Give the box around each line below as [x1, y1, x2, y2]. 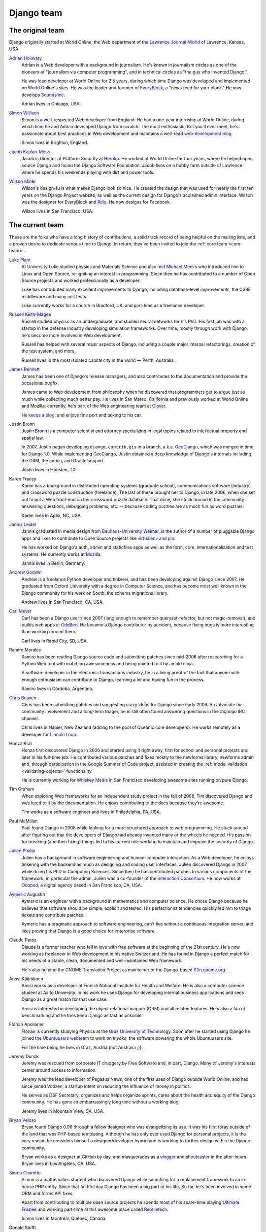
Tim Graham [9, 786, 34, 792]
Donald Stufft [9, 1225, 36, 1231]
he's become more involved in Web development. [21, 332, 122, 338]
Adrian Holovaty [9, 55, 42, 61]
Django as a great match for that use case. [21, 996, 108, 1002]
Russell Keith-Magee [9, 311, 52, 317]
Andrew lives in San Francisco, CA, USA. [21, 599, 104, 605]
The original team [9, 26, 65, 34]
